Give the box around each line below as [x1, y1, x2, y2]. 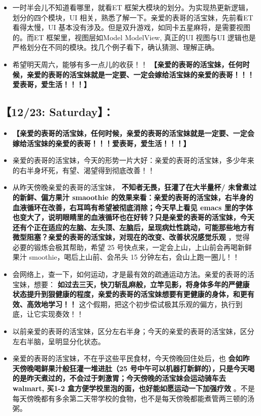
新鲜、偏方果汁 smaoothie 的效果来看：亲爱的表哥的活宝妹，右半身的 [19, 191, 253, 202]
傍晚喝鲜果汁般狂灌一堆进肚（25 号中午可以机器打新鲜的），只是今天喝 [19, 363, 255, 373]
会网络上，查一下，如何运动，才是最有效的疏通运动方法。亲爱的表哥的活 [12, 269, 254, 280]
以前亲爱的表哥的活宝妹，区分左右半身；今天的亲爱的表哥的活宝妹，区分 [12, 326, 254, 337]
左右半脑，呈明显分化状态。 [12, 336, 105, 346]
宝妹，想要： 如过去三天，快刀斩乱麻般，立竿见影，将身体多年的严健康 [12, 279, 250, 289]
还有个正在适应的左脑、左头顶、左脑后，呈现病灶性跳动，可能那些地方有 [12, 221, 254, 232]
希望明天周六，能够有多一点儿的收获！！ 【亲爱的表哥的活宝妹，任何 [12, 59, 243, 69]
